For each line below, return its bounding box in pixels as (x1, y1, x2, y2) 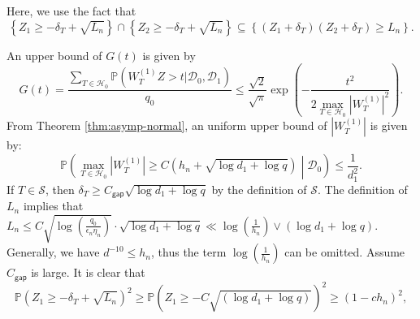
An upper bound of (6, 46, 102, 63)
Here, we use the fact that (6, 2, 136, 19)
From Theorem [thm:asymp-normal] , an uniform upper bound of (6, 117, 327, 134)
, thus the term (151, 244, 227, 261)
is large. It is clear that (31, 264, 145, 281)
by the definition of (211, 180, 307, 197)
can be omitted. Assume (284, 244, 405, 261)
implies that (23, 197, 84, 214)
